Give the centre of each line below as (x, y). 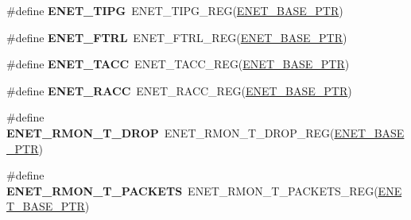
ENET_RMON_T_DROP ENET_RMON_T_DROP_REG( (171, 132)
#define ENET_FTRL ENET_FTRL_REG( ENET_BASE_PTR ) (177, 37)
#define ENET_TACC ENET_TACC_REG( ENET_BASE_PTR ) (178, 64)
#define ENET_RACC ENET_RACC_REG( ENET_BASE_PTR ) (179, 90)
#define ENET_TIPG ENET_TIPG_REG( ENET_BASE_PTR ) (175, 10)
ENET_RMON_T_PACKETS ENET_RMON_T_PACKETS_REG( (192, 190)
